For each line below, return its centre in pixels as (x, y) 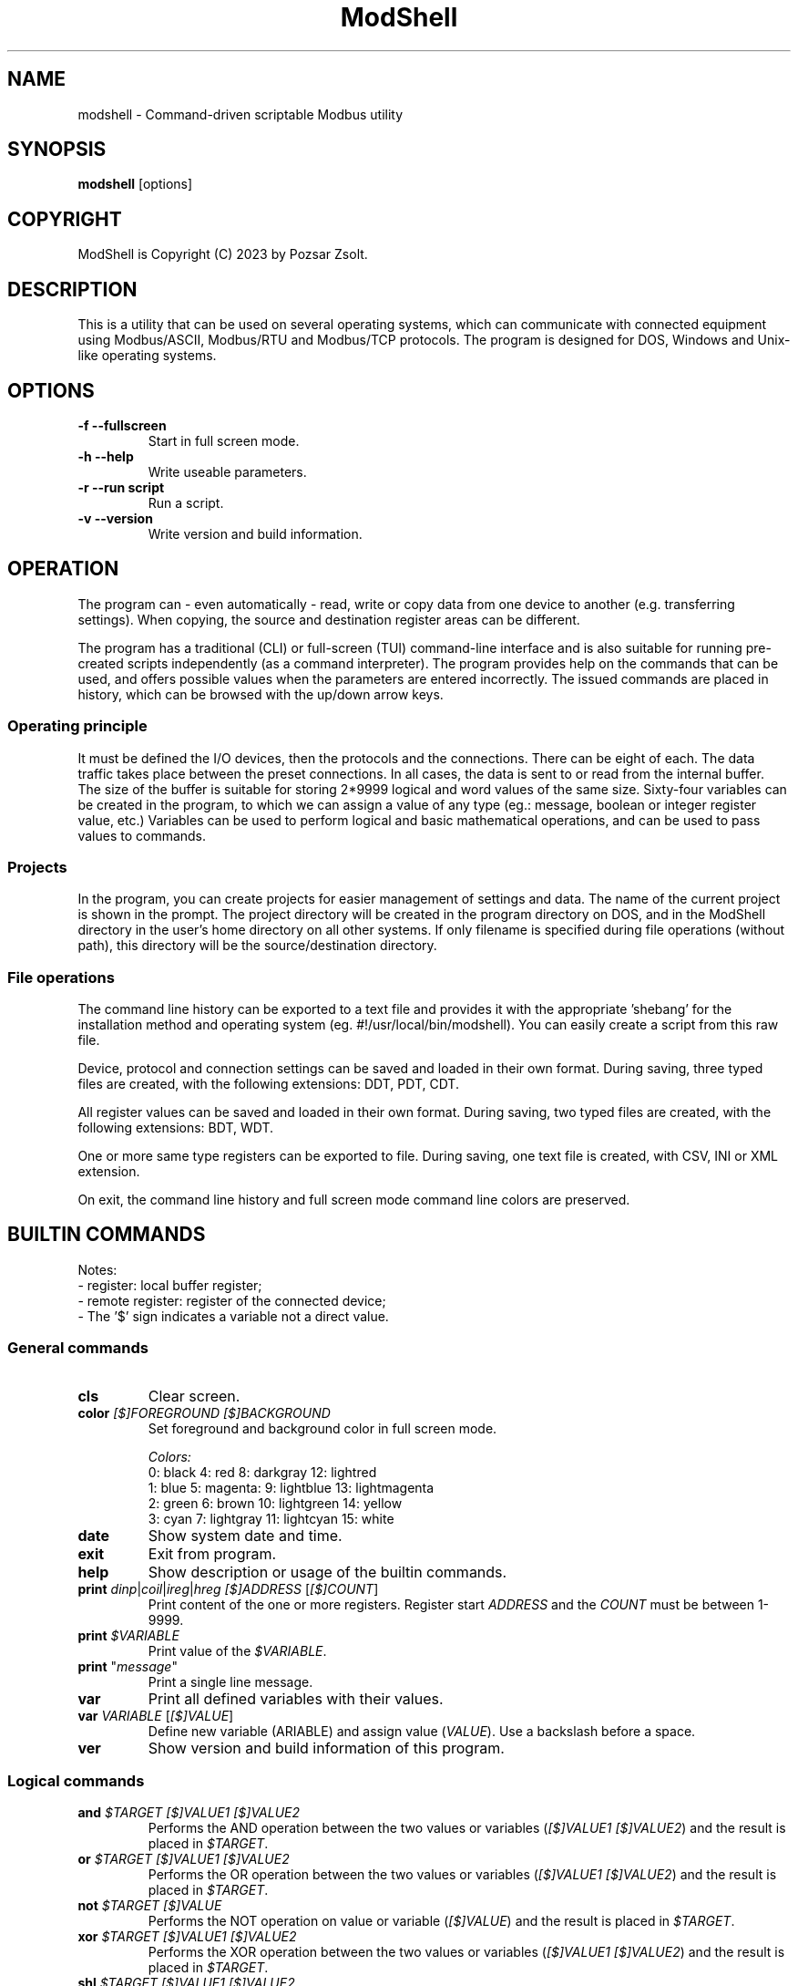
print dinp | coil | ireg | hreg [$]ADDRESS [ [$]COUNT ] (228, 1588)
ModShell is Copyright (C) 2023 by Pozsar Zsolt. (223, 254)
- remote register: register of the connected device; (232, 1300)
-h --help (106, 456)
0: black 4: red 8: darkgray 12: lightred (262, 1472)
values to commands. (142, 835)
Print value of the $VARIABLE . (237, 1650)
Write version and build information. (255, 533)
